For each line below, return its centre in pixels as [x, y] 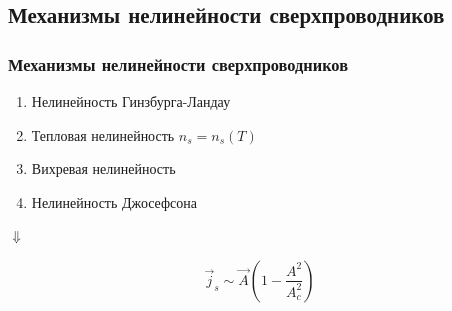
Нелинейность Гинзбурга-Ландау [131, 101]
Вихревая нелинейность [103, 168]
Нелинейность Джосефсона [114, 201]
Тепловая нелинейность [103, 134]
